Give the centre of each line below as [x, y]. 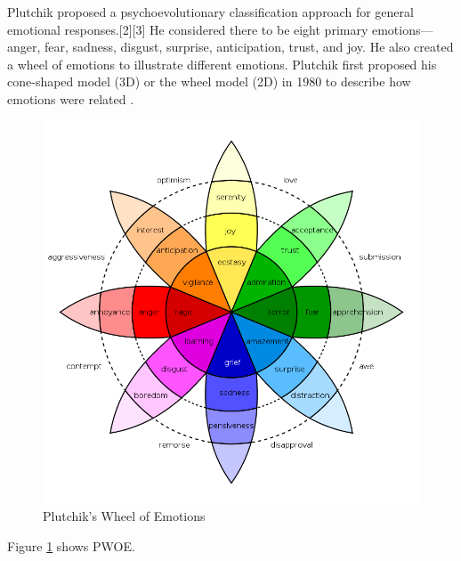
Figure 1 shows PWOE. [71, 545]
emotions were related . [71, 98]
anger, [24, 47]
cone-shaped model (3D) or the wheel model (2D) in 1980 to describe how [209, 81]
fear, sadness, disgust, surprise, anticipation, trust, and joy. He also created [249, 47]
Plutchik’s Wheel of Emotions [124, 515]
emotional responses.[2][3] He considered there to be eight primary [188, 29]
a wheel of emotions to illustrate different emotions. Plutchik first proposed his [222, 64]
